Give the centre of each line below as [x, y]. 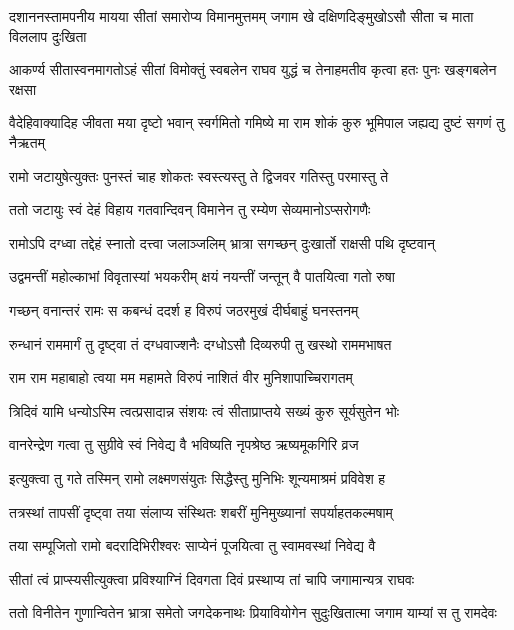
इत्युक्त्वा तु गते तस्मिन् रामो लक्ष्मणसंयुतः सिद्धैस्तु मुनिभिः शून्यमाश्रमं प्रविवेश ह [197, 477]
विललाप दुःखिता [48, 35]
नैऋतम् [27, 141]
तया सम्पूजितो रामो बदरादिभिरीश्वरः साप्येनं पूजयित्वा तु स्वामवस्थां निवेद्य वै [192, 545]
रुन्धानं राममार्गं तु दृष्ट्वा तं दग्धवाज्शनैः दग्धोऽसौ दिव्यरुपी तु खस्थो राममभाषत [200, 343]
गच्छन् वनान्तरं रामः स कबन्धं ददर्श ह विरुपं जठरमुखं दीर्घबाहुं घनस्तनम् [184, 309]
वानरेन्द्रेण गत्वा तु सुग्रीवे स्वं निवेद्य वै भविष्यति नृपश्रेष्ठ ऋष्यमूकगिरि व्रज [184, 444]
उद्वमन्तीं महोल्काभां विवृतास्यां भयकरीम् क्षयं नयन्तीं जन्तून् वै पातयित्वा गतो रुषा [202, 276]
